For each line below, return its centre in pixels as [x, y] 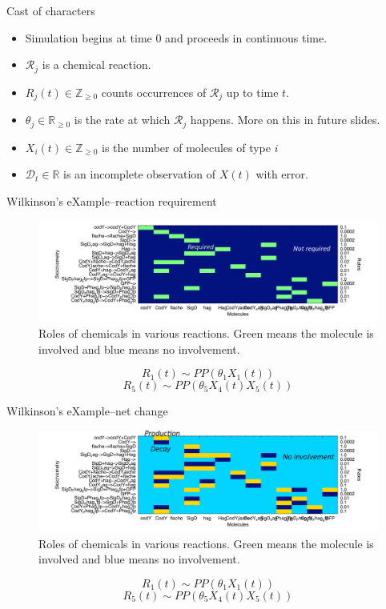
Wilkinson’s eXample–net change [87, 411]
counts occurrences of [154, 92]
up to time [252, 92]
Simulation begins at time [88, 37]
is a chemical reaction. [96, 64]
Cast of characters [51, 10]
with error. [282, 174]
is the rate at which [122, 120]
